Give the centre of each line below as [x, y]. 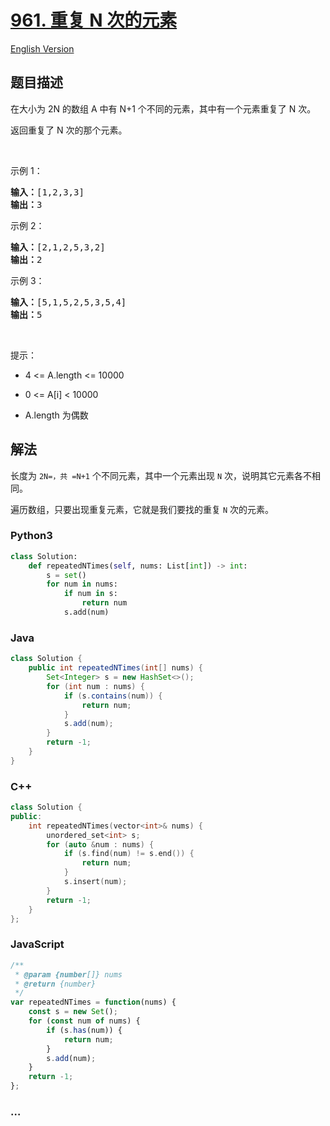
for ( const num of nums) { [84, 1021]
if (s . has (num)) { [84, 1030]
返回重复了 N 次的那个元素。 [69, 130]
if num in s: [90, 594]
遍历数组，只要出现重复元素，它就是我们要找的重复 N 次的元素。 [142, 509]
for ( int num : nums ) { [95, 686]
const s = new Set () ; [73, 1012]
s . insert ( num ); [95, 882]
